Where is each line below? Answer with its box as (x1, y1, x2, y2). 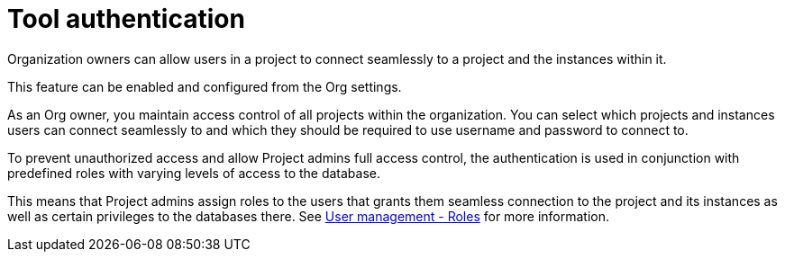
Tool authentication (7, 4, 245, 34)
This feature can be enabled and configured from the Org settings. (7, 78, 402, 94)
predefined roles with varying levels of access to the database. (7, 165, 381, 181)
